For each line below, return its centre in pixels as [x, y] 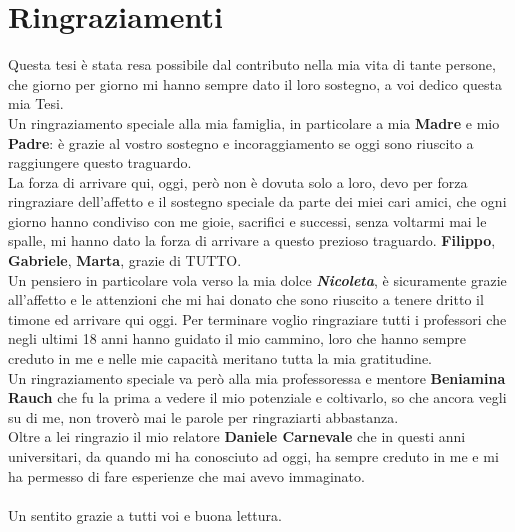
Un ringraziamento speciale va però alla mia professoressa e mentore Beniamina [257, 377]
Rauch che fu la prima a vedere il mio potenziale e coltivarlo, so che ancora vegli [257, 397]
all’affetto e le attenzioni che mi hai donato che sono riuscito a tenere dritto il [246, 299]
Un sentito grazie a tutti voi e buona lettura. [145, 514]
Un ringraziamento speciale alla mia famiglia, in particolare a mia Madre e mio [254, 122]
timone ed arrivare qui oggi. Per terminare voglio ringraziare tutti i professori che [257, 318]
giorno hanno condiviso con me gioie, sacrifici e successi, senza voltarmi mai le [247, 220]
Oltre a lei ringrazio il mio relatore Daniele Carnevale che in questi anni [237, 436]
